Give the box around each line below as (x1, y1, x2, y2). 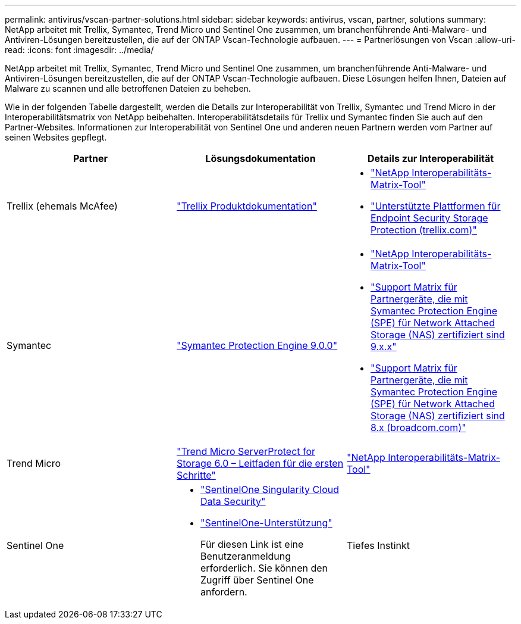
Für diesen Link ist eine (200, 538, 304, 550)
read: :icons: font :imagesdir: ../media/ (5, 45, 154, 55)
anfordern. (200, 586, 247, 598)
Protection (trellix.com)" (370, 224, 477, 236)
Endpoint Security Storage (370, 212, 488, 224)
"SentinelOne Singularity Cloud (200, 483, 339, 495)
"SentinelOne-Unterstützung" (200, 517, 332, 529)
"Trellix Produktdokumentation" (176, 200, 317, 212)
